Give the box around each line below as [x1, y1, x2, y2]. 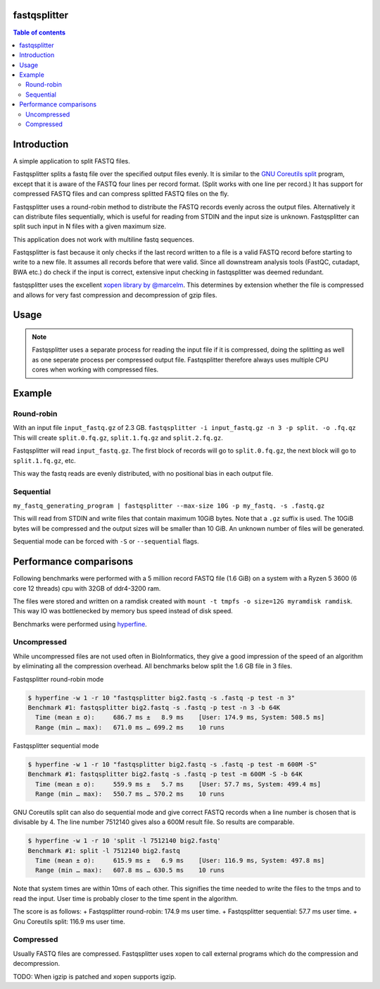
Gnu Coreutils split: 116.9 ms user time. [13, 917, 126, 926]
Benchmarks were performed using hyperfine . [13, 620, 147, 628]
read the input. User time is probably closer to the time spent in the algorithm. [13, 894, 239, 902]
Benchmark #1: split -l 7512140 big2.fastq [27, 847, 181, 854]
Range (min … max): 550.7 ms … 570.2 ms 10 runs [35, 790, 225, 798]
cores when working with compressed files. [32, 365, 159, 374]
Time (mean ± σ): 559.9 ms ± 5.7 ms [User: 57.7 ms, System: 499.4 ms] [35, 780, 322, 788]
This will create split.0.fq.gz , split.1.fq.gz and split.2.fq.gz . [13, 434, 223, 442]
